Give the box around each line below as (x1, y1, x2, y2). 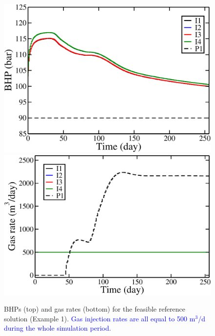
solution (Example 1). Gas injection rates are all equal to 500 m (4, 313, 195, 323)
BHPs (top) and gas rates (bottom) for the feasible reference (4, 304, 186, 314)
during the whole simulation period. (4, 323, 111, 333)
